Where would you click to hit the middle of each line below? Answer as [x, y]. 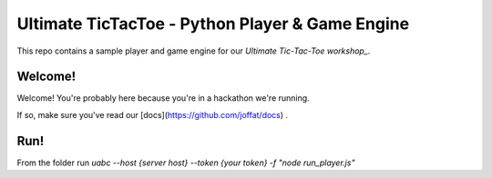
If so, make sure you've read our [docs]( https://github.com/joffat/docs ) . [153, 114]
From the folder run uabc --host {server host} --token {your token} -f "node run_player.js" [186, 163]
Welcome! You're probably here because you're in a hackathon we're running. [163, 98]
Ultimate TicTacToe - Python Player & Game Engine [213, 24]
